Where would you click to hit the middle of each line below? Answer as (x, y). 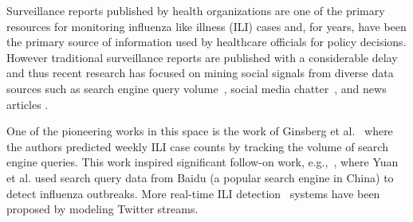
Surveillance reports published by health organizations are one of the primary (196, 10)
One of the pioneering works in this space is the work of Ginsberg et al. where (200, 131)
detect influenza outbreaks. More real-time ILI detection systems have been (193, 193)
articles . (28, 104)
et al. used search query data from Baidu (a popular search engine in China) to (200, 177)
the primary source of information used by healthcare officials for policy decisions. (206, 42)
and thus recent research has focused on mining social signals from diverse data (200, 73)
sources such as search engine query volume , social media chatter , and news (197, 88)
